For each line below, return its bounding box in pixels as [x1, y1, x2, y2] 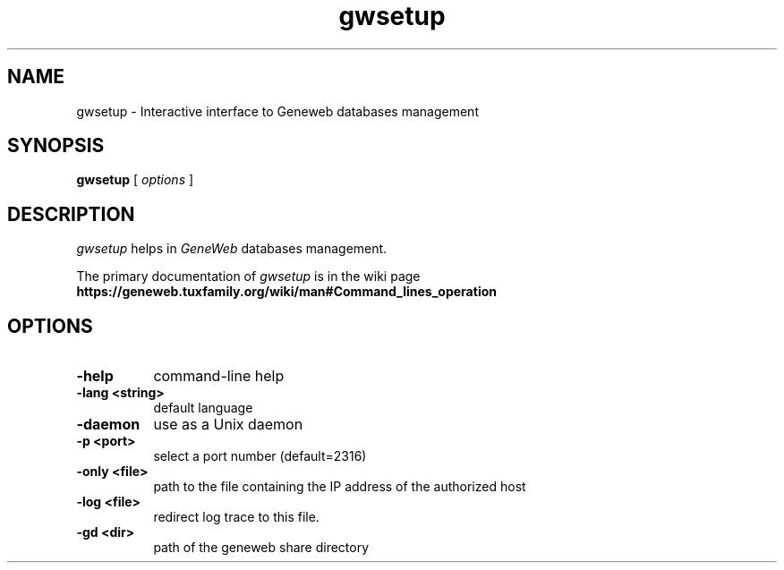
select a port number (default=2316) [153, 448, 367, 464]
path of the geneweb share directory [153, 540, 370, 556]
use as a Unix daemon [153, 415, 303, 434]
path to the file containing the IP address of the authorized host [153, 479, 526, 495]
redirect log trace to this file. [153, 509, 320, 525]
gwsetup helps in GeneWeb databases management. [76, 241, 388, 257]
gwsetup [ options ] [76, 172, 194, 188]
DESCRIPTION [7, 202, 135, 225]
